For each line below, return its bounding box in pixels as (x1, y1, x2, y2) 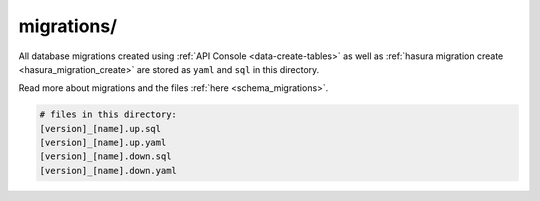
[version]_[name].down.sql (39, 151, 172, 162)
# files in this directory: (39, 109, 177, 120)
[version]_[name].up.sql (39, 123, 162, 134)
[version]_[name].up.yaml (39, 137, 167, 149)
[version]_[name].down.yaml (39, 165, 177, 176)
